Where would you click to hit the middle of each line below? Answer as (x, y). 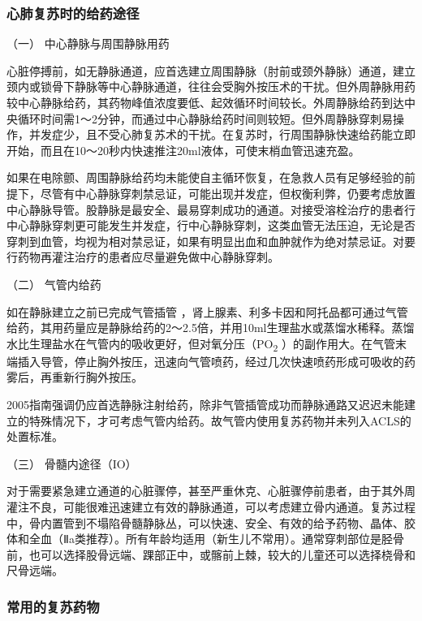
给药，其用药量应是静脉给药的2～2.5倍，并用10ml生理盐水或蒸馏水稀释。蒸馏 (211, 328)
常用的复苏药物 (53, 606)
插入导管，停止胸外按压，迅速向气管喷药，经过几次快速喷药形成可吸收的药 (216, 361)
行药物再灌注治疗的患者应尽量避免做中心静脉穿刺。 (143, 257)
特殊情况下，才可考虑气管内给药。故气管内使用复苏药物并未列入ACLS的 (220, 420)
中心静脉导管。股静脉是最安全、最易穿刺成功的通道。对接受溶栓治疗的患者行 (211, 209)
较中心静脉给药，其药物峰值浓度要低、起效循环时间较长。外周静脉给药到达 (205, 102)
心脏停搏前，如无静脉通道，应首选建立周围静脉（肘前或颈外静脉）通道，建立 (211, 70)
